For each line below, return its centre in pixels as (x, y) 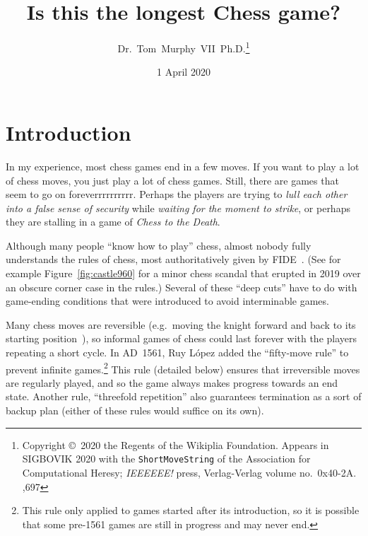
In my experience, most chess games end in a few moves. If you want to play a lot (183, 166)
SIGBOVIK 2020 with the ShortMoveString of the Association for (166, 459)
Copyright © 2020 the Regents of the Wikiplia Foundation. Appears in (176, 444)
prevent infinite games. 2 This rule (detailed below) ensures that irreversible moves (183, 368)
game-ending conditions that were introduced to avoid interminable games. (167, 301)
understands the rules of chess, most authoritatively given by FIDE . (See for (173, 259)
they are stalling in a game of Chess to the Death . (113, 222)
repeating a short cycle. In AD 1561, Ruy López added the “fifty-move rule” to (177, 353)
